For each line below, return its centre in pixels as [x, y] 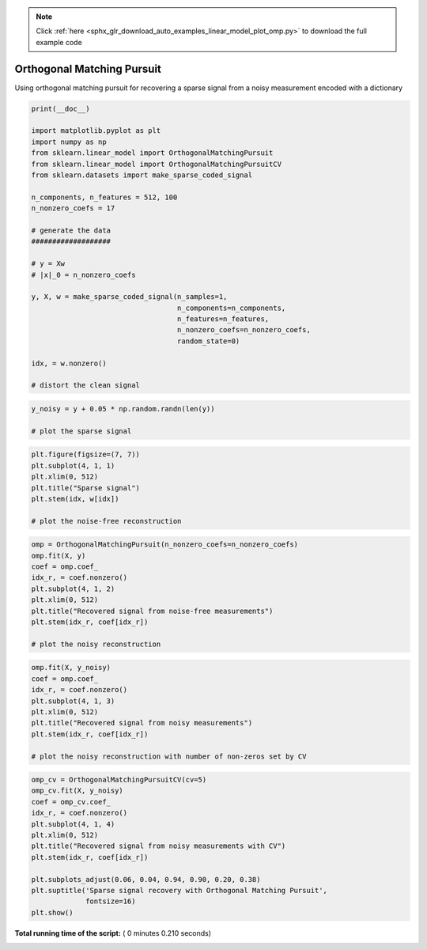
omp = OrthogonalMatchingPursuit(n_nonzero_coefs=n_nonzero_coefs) [165, 545]
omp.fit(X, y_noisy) [71, 668]
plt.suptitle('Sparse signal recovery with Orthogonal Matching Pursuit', [179, 890]
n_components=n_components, [231, 308]
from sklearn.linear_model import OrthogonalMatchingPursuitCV [157, 164]
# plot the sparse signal [81, 431]
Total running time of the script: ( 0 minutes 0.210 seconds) [113, 933]
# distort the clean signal [85, 385]
